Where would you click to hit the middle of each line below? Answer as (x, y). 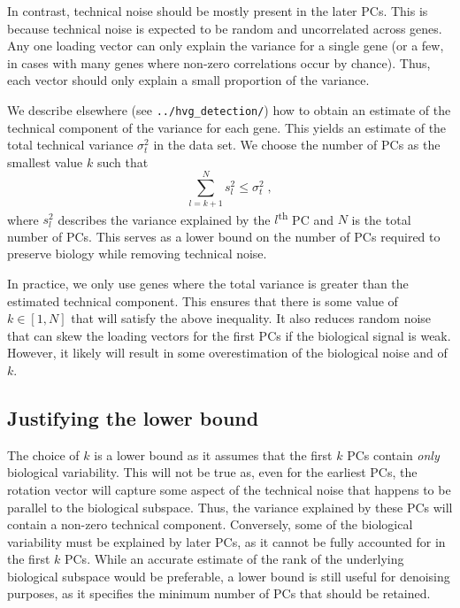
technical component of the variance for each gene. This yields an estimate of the (227, 127)
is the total (381, 219)
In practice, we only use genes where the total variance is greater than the (208, 283)
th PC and (306, 218)
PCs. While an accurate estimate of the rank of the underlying (234, 559)
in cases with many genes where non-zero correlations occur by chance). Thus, (219, 62)
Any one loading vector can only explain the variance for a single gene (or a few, (226, 46)
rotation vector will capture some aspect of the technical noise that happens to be (229, 489)
